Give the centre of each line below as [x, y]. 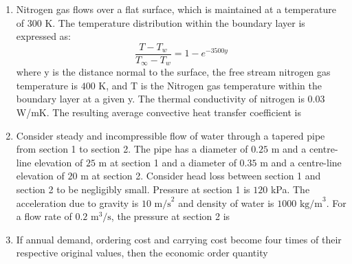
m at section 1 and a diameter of [167, 162]
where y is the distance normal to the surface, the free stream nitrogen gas [173, 72]
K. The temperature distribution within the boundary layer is [175, 22]
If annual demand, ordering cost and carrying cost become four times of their [179, 239]
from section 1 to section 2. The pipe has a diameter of [132, 149]
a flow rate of [44, 216]
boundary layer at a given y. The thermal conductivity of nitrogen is [160, 99]
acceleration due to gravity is [77, 202]
